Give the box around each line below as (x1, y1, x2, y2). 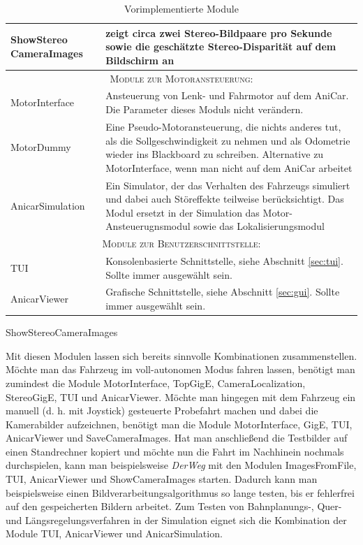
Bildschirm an (105, 52, 175, 67)
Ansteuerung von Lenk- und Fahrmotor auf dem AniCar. (105, 88, 349, 103)
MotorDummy (10, 140, 71, 154)
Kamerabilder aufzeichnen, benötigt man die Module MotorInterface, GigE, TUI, (6, 416, 353, 431)
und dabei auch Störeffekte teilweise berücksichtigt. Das (105, 191, 344, 206)
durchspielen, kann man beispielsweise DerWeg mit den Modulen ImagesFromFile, (6, 458, 357, 472)
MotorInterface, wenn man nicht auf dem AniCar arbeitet (105, 160, 353, 175)
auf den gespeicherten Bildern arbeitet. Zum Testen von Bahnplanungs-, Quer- (6, 499, 342, 514)
